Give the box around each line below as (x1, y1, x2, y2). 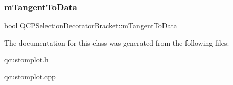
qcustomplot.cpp (4, 71, 56, 81)
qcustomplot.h (4, 54, 49, 65)
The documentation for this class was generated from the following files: (4, 37, 229, 48)
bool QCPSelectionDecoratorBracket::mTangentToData (4, 20, 177, 31)
